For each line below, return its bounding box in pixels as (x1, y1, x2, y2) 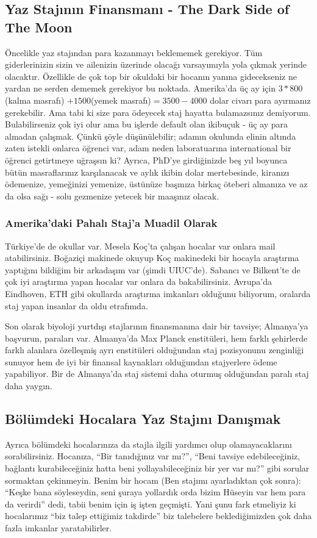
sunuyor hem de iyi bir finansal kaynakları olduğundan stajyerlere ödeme (5, 355, 277, 368)
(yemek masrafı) (90, 93, 151, 106)
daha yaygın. (5, 379, 52, 392)
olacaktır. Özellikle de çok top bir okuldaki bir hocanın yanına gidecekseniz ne (5, 70, 297, 82)
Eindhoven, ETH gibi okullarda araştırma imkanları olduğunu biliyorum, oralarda (5, 287, 311, 299)
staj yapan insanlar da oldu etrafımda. (5, 299, 148, 312)
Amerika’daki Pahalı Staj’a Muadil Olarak (5, 215, 218, 231)
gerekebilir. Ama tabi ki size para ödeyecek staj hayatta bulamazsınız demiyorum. (5, 106, 311, 118)
